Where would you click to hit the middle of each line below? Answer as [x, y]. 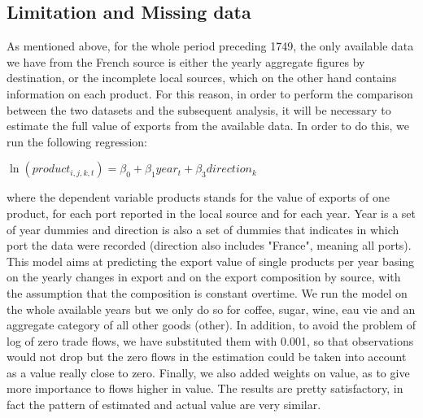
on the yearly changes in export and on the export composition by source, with [204, 277]
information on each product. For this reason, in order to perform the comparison [210, 93]
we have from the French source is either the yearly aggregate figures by [186, 61]
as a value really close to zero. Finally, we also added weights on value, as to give [208, 372]
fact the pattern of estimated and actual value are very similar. [164, 405]
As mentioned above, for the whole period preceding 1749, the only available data [210, 46]
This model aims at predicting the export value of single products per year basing [211, 261]
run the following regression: [77, 141]
